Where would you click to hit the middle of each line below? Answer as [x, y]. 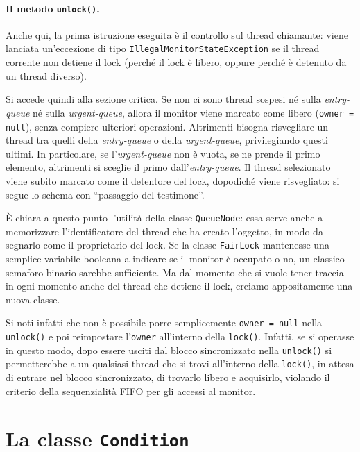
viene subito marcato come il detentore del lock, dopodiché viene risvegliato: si [173, 180]
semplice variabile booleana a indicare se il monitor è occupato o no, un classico [175, 259]
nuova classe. [33, 299]
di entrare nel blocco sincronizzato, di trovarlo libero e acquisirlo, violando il [168, 377]
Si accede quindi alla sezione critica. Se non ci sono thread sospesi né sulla [163, 99]
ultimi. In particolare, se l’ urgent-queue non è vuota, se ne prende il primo [163, 153]
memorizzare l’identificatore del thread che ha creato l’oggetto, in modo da [164, 231]
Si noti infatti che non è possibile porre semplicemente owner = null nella [164, 323]
